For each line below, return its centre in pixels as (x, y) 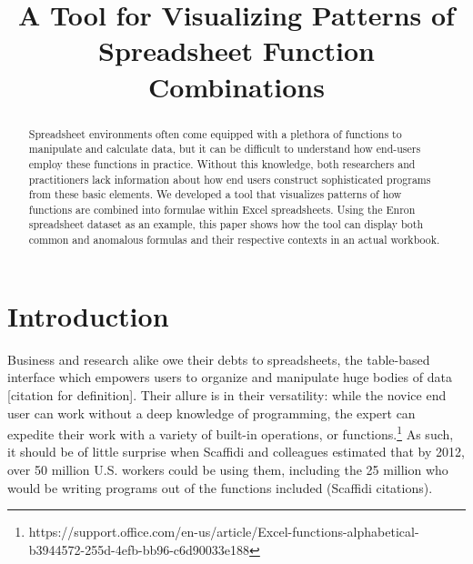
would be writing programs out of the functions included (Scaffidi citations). (220, 487)
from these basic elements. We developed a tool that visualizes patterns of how (215, 194)
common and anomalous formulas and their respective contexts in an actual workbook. (234, 240)
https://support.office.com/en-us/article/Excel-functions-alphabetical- (224, 532)
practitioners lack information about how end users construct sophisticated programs (230, 179)
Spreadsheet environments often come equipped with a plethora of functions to (215, 133)
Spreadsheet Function (236, 50)
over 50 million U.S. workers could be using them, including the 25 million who (228, 469)
